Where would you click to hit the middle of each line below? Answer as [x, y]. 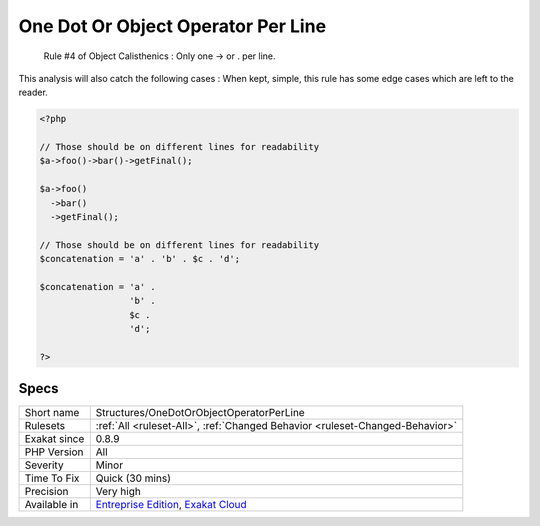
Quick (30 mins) [133, 478]
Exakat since [54, 439]
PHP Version [54, 452]
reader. [33, 92]
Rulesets [44, 426]
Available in [51, 505]
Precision [46, 492]
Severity [44, 465]
